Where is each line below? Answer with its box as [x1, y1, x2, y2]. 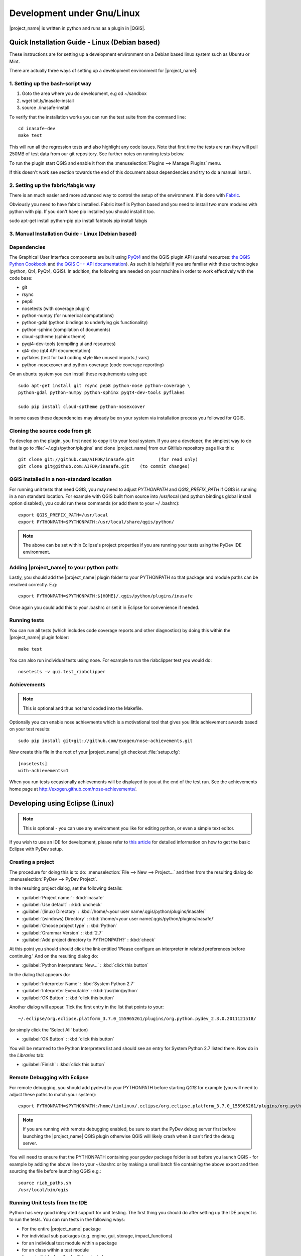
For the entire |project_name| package [22, 1226, 101, 1232]
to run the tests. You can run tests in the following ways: [9, 1216, 125, 1223]
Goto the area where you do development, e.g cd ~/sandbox [22, 90, 147, 96]
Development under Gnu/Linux [9, 8, 140, 19]
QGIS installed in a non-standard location [9, 476, 112, 483]
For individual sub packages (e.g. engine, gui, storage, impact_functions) [22, 1233, 173, 1239]
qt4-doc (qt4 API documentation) [22, 347, 91, 354]
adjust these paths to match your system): [9, 1092, 96, 1098]
